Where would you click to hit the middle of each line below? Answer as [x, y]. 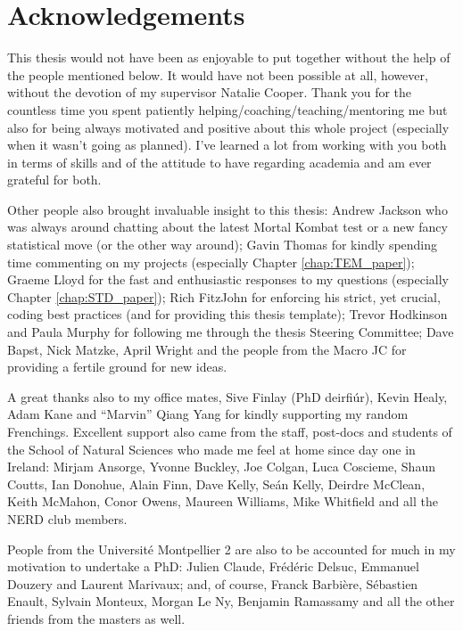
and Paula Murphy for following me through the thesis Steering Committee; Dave [231, 332]
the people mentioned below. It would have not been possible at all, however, [218, 74]
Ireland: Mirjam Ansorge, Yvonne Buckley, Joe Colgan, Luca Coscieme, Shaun [221, 467]
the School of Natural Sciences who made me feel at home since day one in [211, 449]
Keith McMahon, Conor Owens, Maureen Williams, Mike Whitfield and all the [223, 501]
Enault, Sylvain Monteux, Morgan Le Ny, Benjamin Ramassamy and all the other [231, 601]
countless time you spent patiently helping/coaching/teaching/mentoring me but [227, 109]
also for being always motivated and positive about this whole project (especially [228, 127]
